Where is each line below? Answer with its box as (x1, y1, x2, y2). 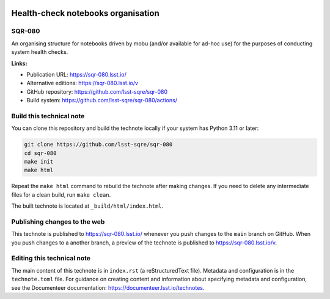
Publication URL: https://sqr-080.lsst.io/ (26, 70, 127, 78)
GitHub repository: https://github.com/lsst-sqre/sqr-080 (26, 88, 168, 95)
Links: (11, 59, 28, 67)
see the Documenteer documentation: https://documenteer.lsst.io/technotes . (11, 284, 205, 291)
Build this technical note (11, 112, 85, 120)
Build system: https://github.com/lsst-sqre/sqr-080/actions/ (26, 97, 177, 104)
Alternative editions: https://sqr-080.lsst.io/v (26, 80, 139, 87)
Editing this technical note (11, 254, 91, 263)
